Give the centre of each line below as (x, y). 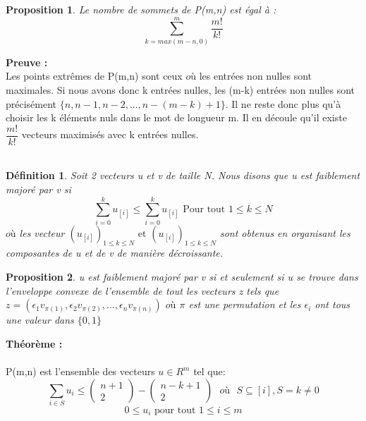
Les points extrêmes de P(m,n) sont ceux (94, 76)
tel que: (209, 371)
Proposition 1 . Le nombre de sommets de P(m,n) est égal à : (141, 9)
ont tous (333, 304)
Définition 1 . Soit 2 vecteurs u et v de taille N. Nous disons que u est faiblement (183, 175)
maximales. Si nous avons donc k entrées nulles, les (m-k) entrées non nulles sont (180, 89)
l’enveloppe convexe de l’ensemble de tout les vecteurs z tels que (142, 290)
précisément (31, 103)
